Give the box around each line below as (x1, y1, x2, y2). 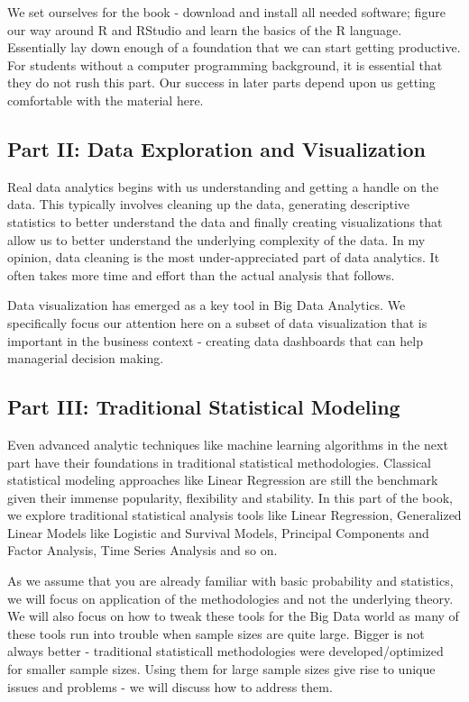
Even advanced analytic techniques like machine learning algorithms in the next (7, 434, 448, 453)
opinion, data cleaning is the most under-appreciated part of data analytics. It (7, 248, 440, 267)
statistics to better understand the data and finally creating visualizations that (7, 212, 443, 231)
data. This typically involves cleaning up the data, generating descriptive (7, 195, 409, 214)
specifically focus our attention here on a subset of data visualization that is (7, 313, 428, 332)
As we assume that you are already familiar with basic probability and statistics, (7, 571, 454, 590)
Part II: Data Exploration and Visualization (7, 134, 426, 162)
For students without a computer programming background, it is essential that (7, 55, 443, 74)
